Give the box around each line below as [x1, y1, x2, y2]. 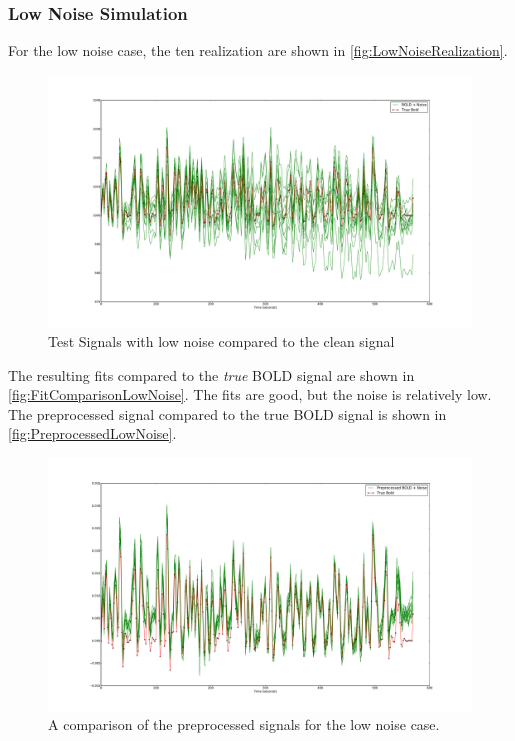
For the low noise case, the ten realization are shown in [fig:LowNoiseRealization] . [8, 40, 508, 61]
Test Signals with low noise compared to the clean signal [48, 330, 395, 351]
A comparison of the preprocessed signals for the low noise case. [48, 714, 440, 735]
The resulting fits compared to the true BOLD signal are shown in [8, 364, 415, 385]
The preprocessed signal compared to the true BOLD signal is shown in [8, 403, 447, 424]
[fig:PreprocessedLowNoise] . [8, 423, 177, 444]
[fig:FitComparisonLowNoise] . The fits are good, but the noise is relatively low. [8, 384, 492, 405]
